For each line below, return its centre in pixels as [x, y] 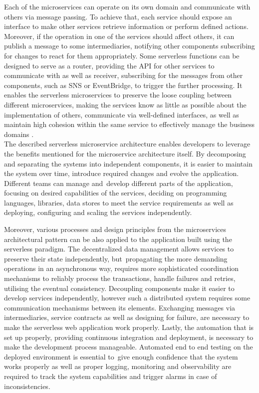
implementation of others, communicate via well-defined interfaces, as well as [122, 114]
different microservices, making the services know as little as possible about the [125, 104]
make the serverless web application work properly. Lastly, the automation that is [129, 327]
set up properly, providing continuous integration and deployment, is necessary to [129, 337]
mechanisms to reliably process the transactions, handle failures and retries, [120, 278]
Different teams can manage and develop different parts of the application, [119, 183]
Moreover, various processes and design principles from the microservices [115, 229]
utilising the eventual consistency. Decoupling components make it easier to [119, 288]
